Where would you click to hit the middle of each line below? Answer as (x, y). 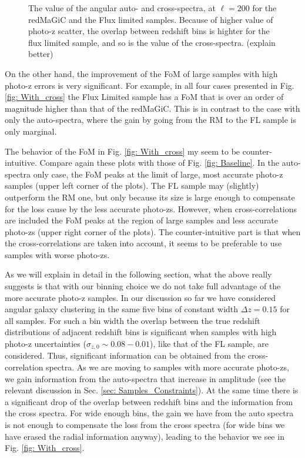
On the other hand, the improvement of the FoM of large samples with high (141, 73)
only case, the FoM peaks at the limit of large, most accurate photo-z (158, 174)
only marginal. (31, 131)
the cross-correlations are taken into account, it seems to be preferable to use (143, 243)
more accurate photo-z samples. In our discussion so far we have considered (140, 297)
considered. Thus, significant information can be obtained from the (125, 355)
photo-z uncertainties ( (46, 344)
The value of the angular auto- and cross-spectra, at (122, 8)
